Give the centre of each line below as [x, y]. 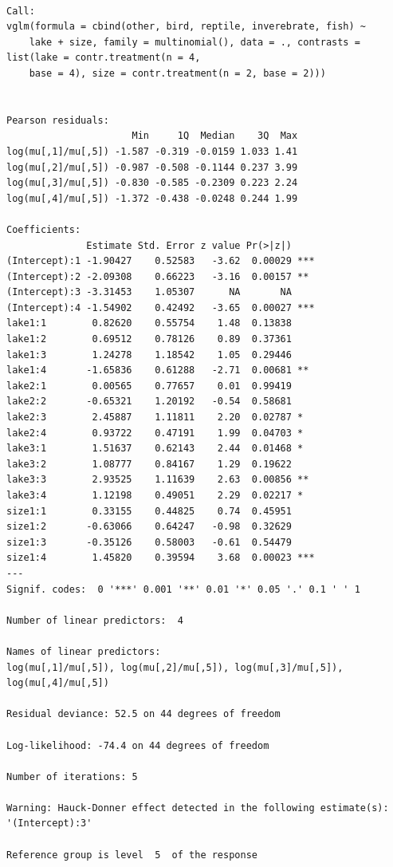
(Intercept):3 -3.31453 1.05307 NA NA [149, 292]
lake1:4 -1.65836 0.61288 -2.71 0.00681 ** [158, 370]
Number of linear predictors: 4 [95, 620]
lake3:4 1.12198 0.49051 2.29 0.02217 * [155, 495]
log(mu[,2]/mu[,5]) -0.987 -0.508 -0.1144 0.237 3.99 [152, 167]
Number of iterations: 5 [72, 776]
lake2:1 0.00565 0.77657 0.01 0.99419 [149, 386]
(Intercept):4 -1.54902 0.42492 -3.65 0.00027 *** [161, 307]
